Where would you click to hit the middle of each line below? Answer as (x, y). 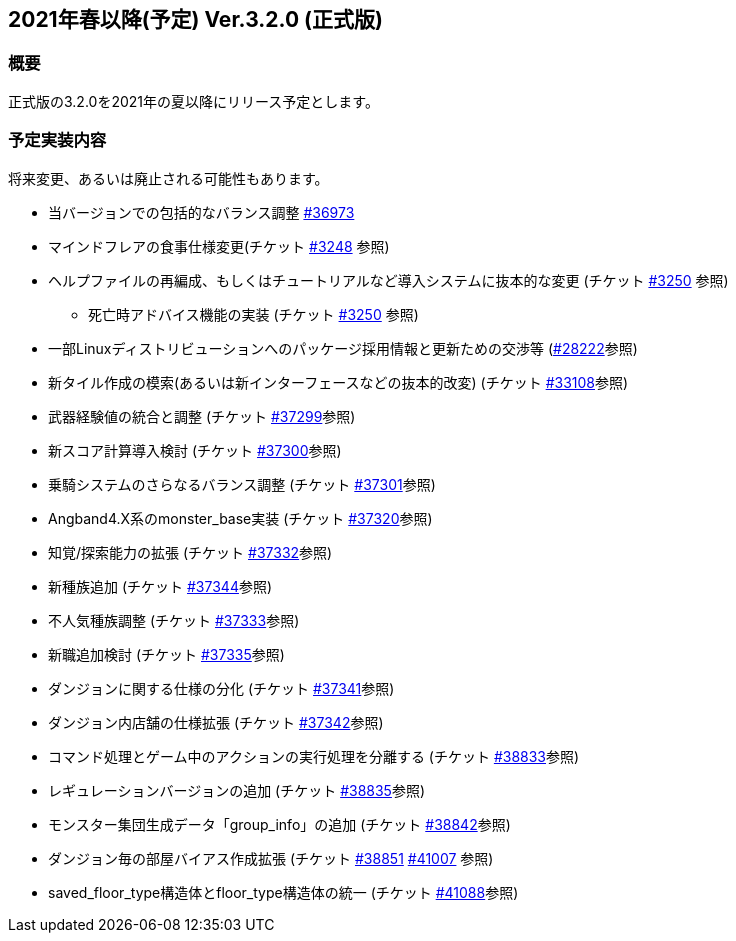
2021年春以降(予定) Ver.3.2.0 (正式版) (195, 19)
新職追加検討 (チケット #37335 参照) (166, 654)
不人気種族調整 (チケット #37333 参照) (174, 620)
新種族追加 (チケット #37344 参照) (160, 586)
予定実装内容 (57, 140)
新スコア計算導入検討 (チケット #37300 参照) (195, 450)
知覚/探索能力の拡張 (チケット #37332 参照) (190, 552)
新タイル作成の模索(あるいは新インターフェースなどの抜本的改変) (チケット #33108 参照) (338, 382)
